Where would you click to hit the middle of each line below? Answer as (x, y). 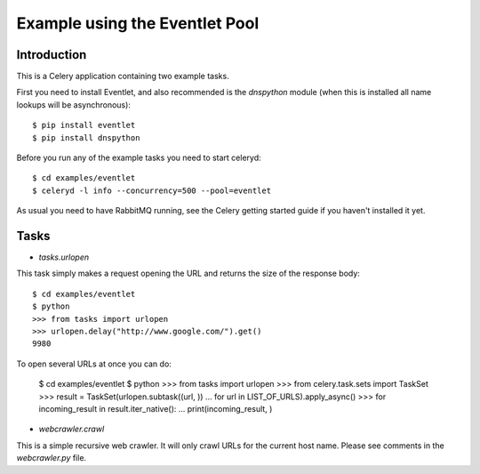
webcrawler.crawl (72, 429)
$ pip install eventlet (84, 125)
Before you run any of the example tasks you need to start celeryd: (139, 158)
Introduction (52, 55)
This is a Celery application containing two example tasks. (123, 76)
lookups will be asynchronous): (73, 104)
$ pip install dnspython (86, 137)
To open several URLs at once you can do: (94, 364)
